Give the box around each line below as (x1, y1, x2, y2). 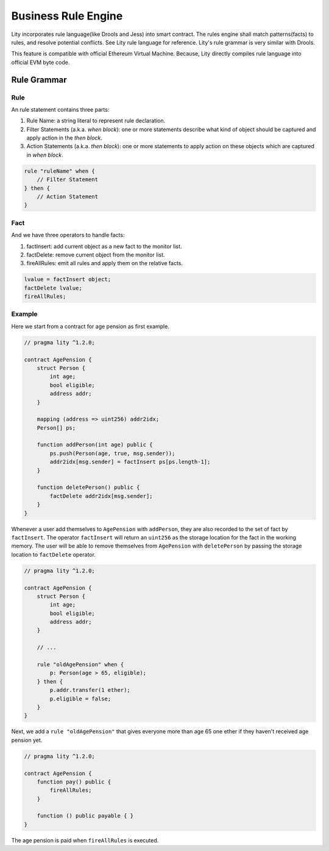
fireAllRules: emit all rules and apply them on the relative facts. (26, 260, 183, 267)
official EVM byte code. (11, 59, 70, 66)
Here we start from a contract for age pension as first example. (11, 322, 170, 330)
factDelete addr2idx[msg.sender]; (49, 493, 153, 499)
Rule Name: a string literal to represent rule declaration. (26, 117, 166, 124)
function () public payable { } (37, 813, 134, 819)
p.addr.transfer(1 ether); (49, 686, 130, 694)
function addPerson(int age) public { (37, 441, 153, 448)
